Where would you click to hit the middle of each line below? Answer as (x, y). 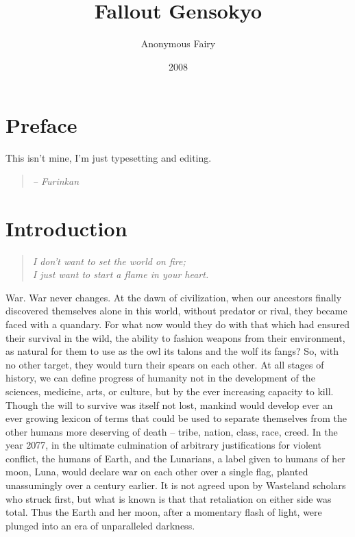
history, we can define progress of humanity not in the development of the (160, 378)
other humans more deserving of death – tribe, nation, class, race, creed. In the (172, 431)
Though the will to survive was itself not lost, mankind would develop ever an (169, 404)
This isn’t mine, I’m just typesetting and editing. (109, 158)
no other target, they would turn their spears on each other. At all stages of (165, 364)
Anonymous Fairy (178, 43)
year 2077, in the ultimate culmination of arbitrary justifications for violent (163, 445)
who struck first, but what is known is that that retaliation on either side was (169, 498)
